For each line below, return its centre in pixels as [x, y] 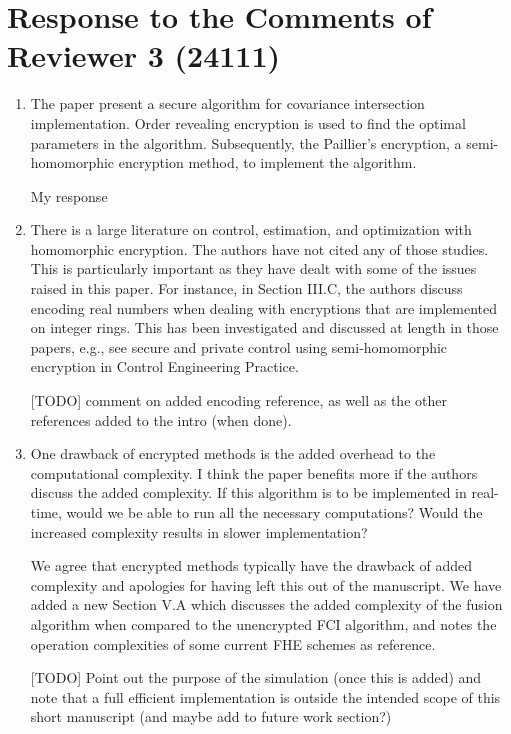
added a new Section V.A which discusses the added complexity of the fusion [266, 604]
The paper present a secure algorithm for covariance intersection [227, 103]
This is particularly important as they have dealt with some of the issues [253, 268]
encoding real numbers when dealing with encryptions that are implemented [264, 307]
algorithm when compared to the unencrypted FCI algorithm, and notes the [263, 623]
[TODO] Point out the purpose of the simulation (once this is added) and [256, 677]
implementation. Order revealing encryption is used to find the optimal [248, 122]
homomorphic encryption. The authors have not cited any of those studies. [259, 248]
